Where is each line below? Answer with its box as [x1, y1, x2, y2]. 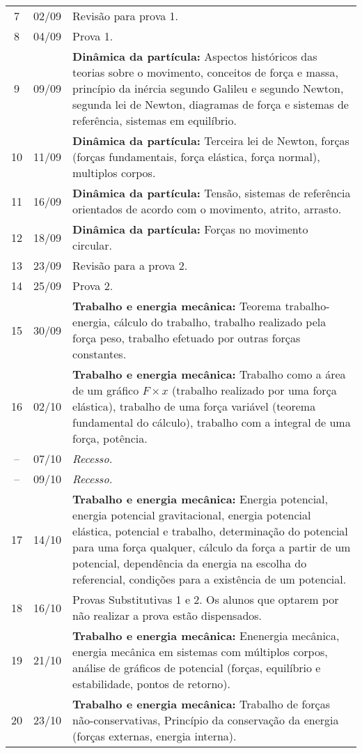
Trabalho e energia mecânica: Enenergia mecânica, [72, 627, 340, 644]
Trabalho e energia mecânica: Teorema [72, 298, 282, 314]
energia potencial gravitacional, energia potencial [72, 507, 311, 523]
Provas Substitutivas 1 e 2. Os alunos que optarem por [72, 591, 339, 607]
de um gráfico [72, 382, 139, 398]
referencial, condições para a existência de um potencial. [72, 571, 347, 587]
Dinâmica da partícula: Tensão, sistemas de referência [72, 185, 351, 201]
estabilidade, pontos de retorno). [72, 676, 230, 692]
